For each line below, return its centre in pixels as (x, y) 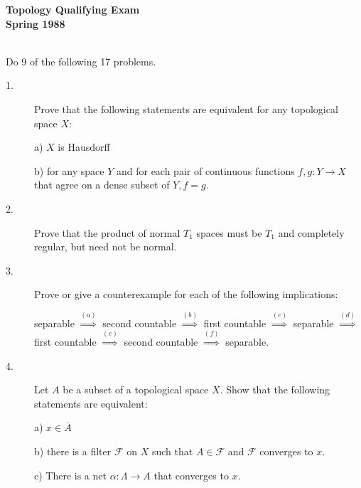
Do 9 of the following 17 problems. (81, 61)
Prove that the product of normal (107, 232)
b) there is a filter (73, 451)
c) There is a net (70, 475)
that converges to (191, 475)
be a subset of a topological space (136, 389)
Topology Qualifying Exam (73, 9)
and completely (311, 232)
